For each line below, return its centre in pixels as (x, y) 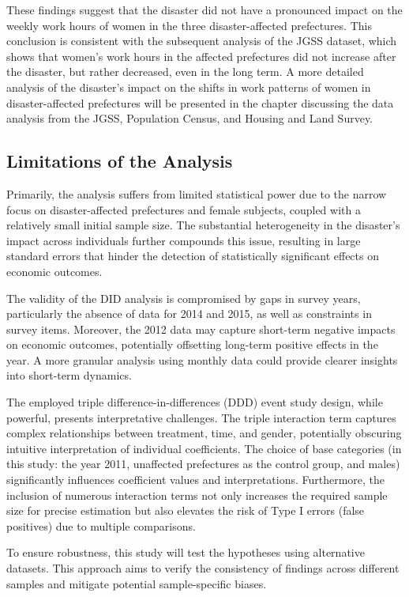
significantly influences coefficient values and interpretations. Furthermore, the (196, 480)
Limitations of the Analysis (120, 161)
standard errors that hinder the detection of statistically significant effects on (193, 256)
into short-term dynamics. (69, 375)
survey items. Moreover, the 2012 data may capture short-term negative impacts (201, 329)
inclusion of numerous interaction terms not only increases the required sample (197, 495)
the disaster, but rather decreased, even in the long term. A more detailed (185, 72)
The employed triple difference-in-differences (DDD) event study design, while (195, 402)
